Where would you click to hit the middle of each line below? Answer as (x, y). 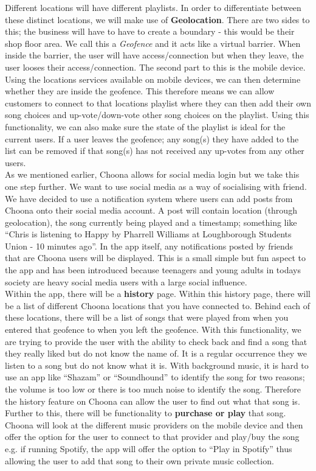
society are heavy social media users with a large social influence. (126, 281)
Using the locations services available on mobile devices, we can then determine (153, 79)
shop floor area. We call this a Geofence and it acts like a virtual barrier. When (153, 43)
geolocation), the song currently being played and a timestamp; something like (151, 222)
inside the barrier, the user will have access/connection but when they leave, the (154, 55)
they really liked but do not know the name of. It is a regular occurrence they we (156, 353)
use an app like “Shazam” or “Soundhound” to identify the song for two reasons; (155, 377)
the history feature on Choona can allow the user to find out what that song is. (153, 401)
